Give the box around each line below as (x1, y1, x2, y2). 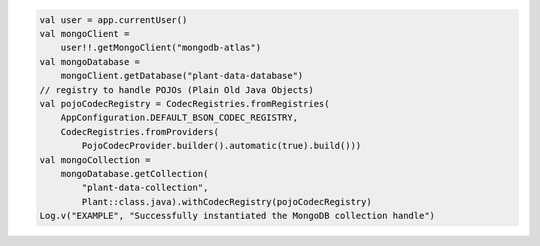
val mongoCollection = (39, 154, 151, 165)
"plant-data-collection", (81, 182, 209, 194)
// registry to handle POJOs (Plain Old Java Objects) (39, 84, 314, 95)
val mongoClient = (39, 28, 130, 39)
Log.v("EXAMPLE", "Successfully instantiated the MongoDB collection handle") (39, 210, 435, 222)
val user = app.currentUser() (39, 14, 188, 25)
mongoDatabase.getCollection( (60, 168, 209, 179)
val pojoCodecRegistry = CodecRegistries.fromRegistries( (39, 98, 330, 109)
